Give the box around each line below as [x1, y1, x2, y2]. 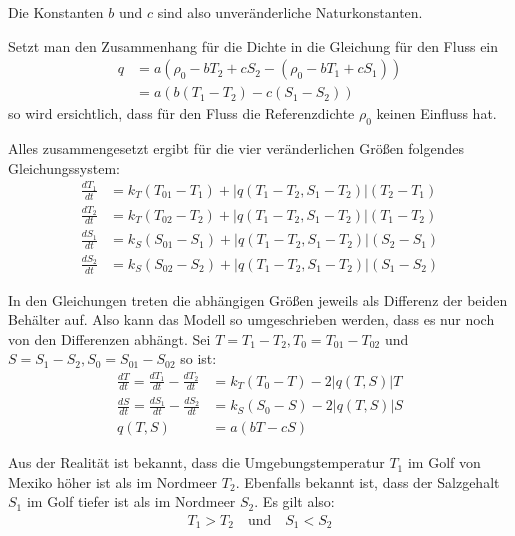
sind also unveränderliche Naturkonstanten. [157, 2, 423, 22]
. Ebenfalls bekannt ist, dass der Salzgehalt [235, 471, 500, 492]
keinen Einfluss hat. [376, 103, 497, 124]
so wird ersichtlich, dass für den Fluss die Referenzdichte [8, 103, 355, 124]
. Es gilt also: [254, 491, 335, 512]
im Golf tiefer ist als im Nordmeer [26, 491, 236, 512]
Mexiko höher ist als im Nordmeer [8, 471, 218, 492]
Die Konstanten [8, 2, 104, 22]
